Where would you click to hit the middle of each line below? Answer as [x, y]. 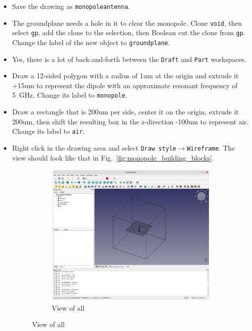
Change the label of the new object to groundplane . [91, 42]
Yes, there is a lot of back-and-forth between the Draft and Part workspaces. [129, 59]
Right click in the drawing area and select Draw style [94, 147]
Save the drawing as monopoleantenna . [71, 6]
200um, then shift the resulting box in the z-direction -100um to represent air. [130, 121]
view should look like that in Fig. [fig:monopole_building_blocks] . [113, 157]
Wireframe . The [211, 147]
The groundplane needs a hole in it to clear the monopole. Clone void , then [127, 23]
